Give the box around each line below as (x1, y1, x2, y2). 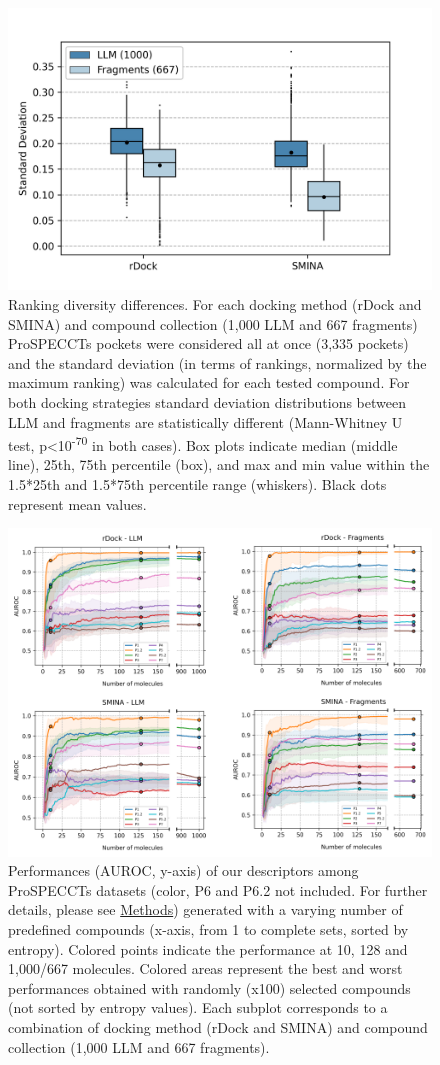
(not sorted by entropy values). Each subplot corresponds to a (8, 997, 388, 1018)
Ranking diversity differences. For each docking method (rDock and (8, 293, 422, 314)
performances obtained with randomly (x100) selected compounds (8, 977, 411, 998)
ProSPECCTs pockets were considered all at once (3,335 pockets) (8, 333, 409, 354)
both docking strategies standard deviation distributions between (8, 391, 406, 412)
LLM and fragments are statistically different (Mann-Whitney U (8, 411, 403, 432)
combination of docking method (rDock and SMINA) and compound (8, 1016, 428, 1037)
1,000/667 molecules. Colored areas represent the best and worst (8, 958, 403, 979)
